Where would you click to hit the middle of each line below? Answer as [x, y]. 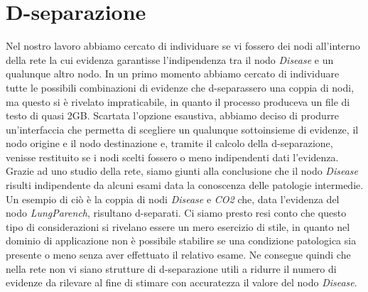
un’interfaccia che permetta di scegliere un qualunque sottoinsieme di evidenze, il [182, 129]
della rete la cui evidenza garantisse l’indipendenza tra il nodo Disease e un [170, 59]
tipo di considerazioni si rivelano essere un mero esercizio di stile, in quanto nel [178, 226]
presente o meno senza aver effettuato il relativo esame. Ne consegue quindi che [178, 255]
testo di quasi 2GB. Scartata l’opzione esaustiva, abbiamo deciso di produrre [173, 115]
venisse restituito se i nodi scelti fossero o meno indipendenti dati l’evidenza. [172, 157]
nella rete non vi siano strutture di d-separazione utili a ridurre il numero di [171, 268]
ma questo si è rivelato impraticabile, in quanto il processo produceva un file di [178, 101]
